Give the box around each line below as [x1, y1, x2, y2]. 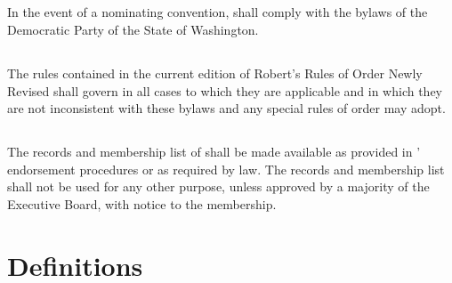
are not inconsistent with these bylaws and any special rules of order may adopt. [7, 99, 446, 117]
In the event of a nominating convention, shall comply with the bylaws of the [7, 3, 428, 21]
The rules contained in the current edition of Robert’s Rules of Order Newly [7, 63, 423, 82]
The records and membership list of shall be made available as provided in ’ [7, 142, 421, 161]
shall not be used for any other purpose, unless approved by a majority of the [7, 177, 430, 196]
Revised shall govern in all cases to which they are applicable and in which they [7, 81, 443, 100]
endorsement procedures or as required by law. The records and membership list [7, 159, 445, 178]
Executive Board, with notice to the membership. [7, 194, 277, 213]
